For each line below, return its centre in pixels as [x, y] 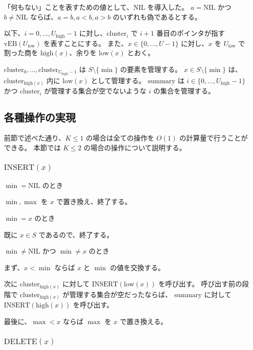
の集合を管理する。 [184, 91]
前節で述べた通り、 [35, 138]
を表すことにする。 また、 [86, 43]
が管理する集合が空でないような [95, 91]
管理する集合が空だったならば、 [121, 294]
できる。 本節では [32, 147]
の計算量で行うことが [214, 138]
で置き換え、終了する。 [94, 201]
